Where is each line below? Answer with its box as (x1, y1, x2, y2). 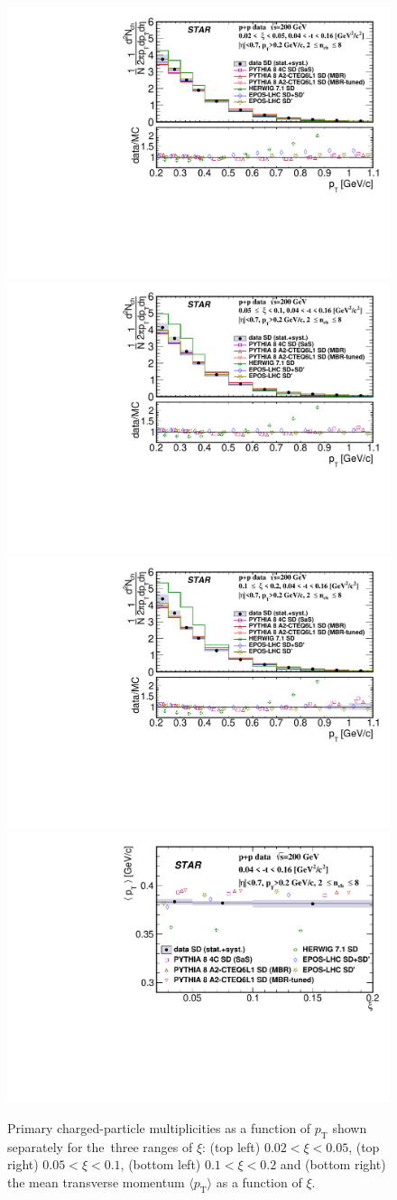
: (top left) (202, 1137, 261, 1156)
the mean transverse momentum (7, 1172, 185, 1191)
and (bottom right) (280, 1155, 386, 1174)
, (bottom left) (120, 1155, 201, 1174)
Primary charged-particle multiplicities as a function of (7, 1119, 311, 1137)
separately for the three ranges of (7, 1137, 193, 1156)
